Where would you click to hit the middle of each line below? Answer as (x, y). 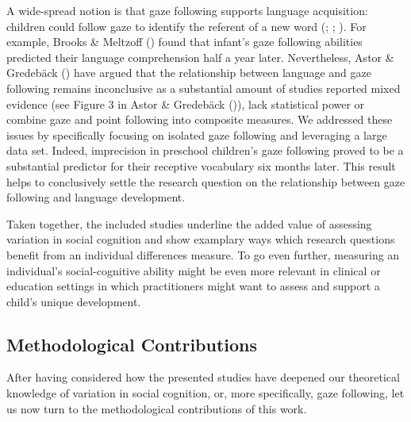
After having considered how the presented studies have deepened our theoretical (203, 377)
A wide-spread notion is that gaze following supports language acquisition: (187, 10)
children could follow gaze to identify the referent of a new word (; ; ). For (186, 26)
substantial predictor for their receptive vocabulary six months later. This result (201, 165)
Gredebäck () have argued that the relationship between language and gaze (189, 73)
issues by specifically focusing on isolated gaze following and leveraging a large (197, 134)
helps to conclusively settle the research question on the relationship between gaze (206, 181)
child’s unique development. (74, 301)
